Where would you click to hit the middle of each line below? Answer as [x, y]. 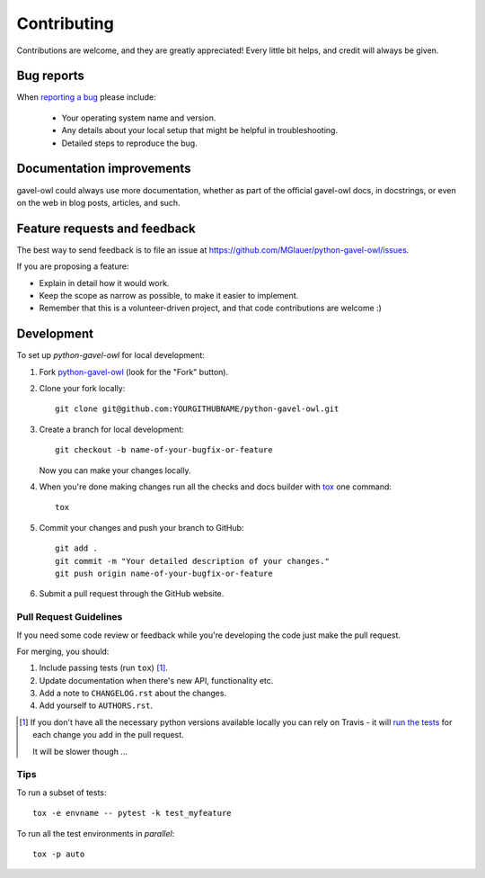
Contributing [65, 23]
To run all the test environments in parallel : [96, 833]
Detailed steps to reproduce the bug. [129, 143]
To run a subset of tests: [62, 793]
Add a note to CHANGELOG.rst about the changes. [133, 694]
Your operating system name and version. [139, 118]
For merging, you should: [63, 651]
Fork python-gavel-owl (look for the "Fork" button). [134, 372]
